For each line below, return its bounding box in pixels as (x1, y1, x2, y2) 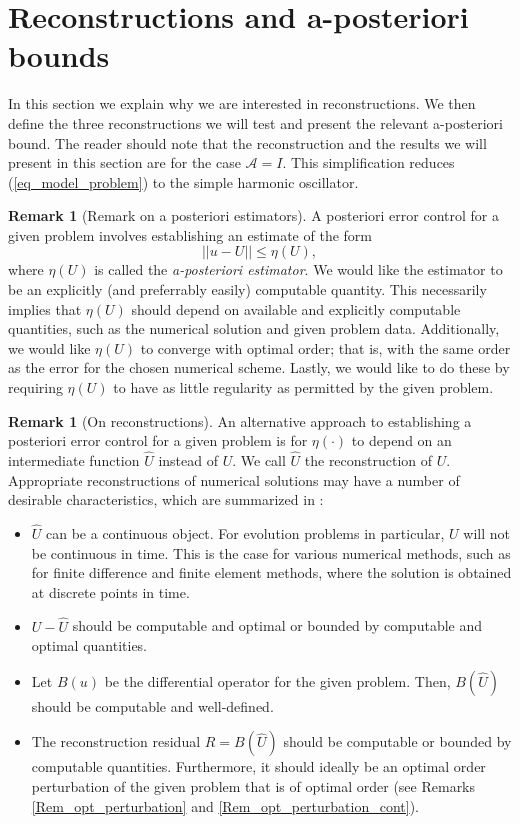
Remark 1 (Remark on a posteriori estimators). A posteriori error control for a (8, 205, 499, 226)
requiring (8, 377, 63, 398)
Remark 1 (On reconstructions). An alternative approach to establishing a (8, 410, 472, 431)
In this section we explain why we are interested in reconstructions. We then (8, 93, 476, 114)
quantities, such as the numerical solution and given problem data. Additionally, (8, 318, 500, 339)
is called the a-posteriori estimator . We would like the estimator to (94, 259, 503, 280)
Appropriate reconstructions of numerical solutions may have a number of (8, 469, 460, 490)
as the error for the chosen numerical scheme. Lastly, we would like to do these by (8, 357, 510, 378)
